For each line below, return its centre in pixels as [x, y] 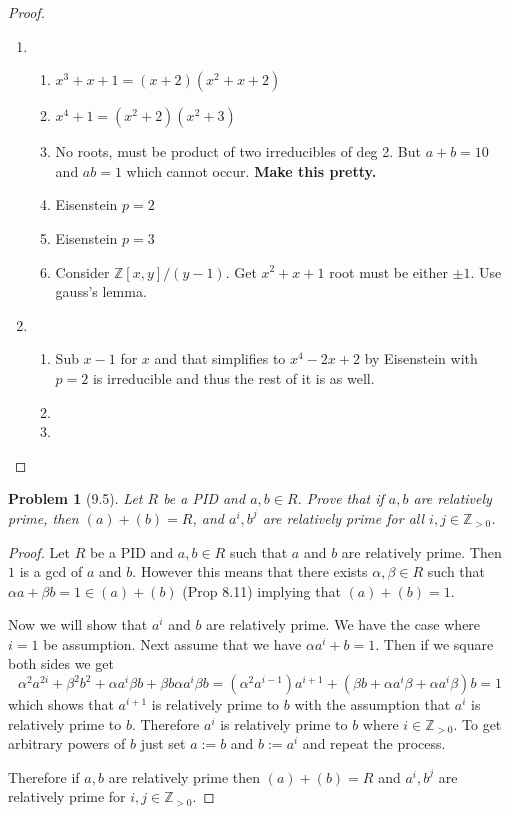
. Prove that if [340, 498]
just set [163, 743]
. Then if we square [434, 643]
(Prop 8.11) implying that [261, 590]
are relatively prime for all [343, 517]
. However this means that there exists [250, 571]
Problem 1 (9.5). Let [75, 498]
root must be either [388, 271]
